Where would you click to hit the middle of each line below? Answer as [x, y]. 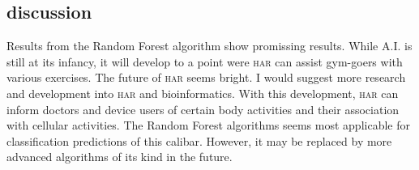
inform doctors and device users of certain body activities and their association [203, 109]
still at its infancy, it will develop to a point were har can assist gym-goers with [205, 61]
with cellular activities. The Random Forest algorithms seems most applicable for [208, 125]
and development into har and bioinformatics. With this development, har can [203, 93]
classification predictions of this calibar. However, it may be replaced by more [199, 140]
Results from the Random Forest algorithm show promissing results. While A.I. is [209, 46]
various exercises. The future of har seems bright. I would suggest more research [206, 77]
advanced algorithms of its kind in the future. [120, 157]
